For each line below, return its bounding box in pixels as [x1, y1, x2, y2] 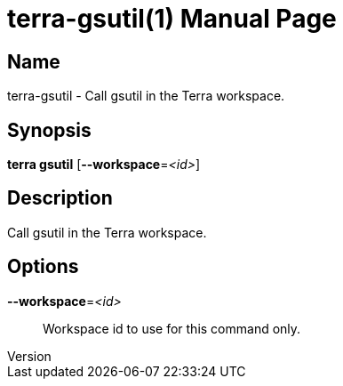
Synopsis [7, 118, 92, 141]
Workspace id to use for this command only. [43, 320, 301, 336]
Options [7, 255, 79, 278]
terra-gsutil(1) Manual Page [7, 4, 337, 34]
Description [7, 187, 113, 210]
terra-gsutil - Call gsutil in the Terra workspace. [7, 88, 285, 104]
